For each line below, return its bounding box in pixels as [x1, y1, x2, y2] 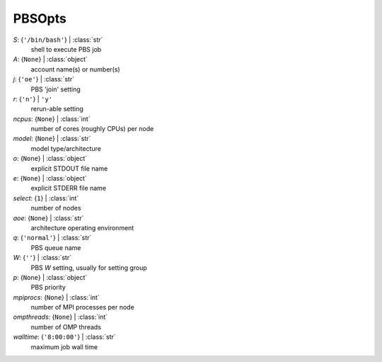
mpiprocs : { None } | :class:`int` [13, 293, 100, 301]
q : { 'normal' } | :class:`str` [13, 234, 92, 242]
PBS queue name [30, 243, 81, 251]
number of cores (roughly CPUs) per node [30, 125, 154, 133]
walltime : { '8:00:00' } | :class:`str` [13, 333, 116, 341]
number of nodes [30, 204, 81, 213]
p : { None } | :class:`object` [13, 273, 88, 281]
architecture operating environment [30, 223, 134, 232]
